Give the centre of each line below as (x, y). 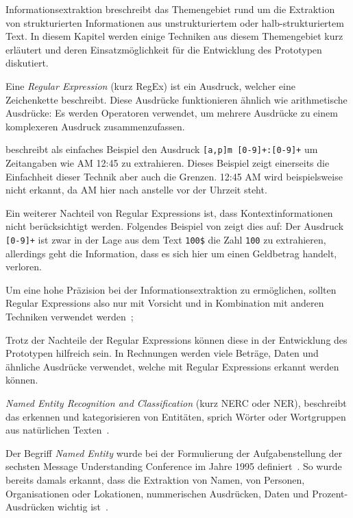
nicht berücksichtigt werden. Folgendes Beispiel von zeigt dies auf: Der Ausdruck (175, 226)
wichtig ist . (83, 507)
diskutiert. (27, 63)
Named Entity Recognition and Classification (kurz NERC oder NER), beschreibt (176, 402)
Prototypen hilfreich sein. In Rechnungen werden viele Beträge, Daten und (162, 353)
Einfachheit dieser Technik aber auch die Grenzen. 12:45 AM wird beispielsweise (174, 176)
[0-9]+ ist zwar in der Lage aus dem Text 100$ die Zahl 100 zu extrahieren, (166, 239)
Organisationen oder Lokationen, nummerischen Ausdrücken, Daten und (157, 493)
